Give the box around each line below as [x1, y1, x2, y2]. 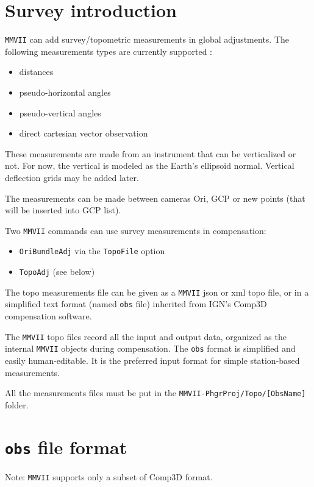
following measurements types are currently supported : [5, 44, 213, 57]
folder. [5, 398, 29, 411]
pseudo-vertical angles [19, 106, 101, 119]
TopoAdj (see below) [19, 265, 95, 278]
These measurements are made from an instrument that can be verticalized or [5, 147, 296, 160]
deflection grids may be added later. [5, 171, 139, 183]
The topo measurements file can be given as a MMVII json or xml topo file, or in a [5, 285, 309, 298]
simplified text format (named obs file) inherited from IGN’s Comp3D [5, 297, 267, 310]
